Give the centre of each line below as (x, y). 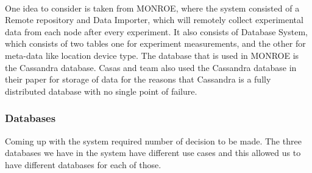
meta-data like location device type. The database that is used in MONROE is (152, 55)
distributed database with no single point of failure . (101, 91)
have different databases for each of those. (83, 164)
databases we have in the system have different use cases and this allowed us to (153, 153)
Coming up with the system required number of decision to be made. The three (153, 141)
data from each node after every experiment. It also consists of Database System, (156, 31)
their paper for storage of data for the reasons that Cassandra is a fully (138, 79)
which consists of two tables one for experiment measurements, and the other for (155, 43)
